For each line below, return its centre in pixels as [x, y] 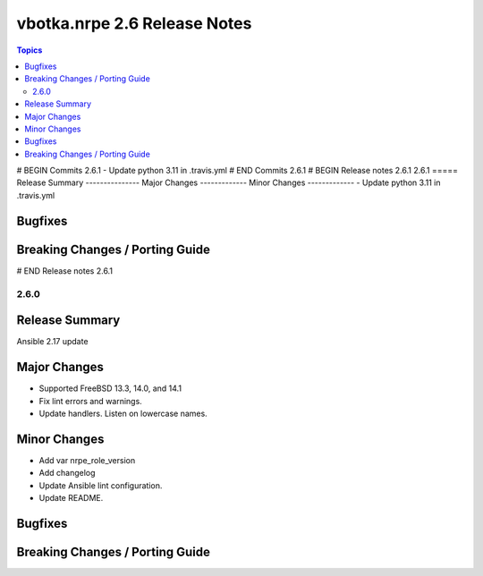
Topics [30, 50]
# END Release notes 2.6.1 [65, 271]
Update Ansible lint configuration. [101, 485]
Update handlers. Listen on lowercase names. [123, 413]
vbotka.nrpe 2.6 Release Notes [134, 23]
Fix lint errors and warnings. [90, 401]
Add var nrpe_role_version [87, 460]
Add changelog [67, 473]
